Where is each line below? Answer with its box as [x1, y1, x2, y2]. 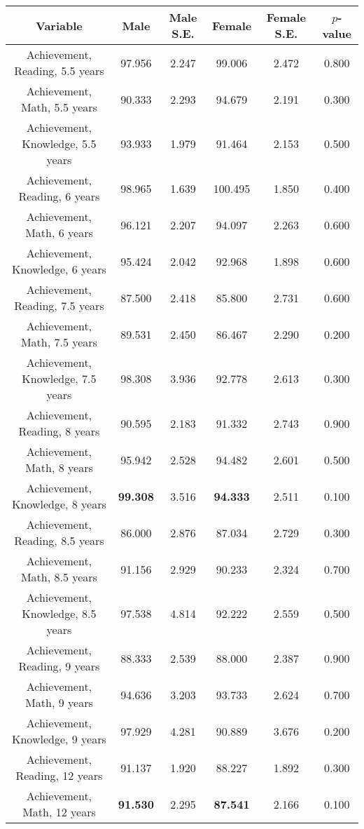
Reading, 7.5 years [14, 297, 104, 314]
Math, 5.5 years [20, 99, 97, 115]
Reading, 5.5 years [14, 62, 104, 79]
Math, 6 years [25, 224, 93, 241]
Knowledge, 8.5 [22, 605, 97, 621]
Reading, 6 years [18, 188, 100, 204]
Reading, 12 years [15, 767, 103, 783]
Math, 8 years [25, 459, 93, 476]
